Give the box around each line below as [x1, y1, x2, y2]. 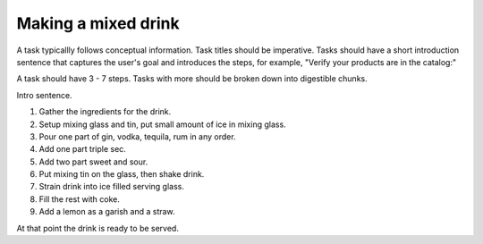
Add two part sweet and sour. [38, 156, 148, 167]
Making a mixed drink [16, 13, 181, 33]
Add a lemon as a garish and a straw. [38, 206, 175, 217]
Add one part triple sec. [38, 144, 127, 155]
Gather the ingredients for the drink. [38, 106, 172, 117]
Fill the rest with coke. [38, 193, 121, 205]
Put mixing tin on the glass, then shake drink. [38, 169, 205, 180]
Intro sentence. [16, 89, 72, 100]
